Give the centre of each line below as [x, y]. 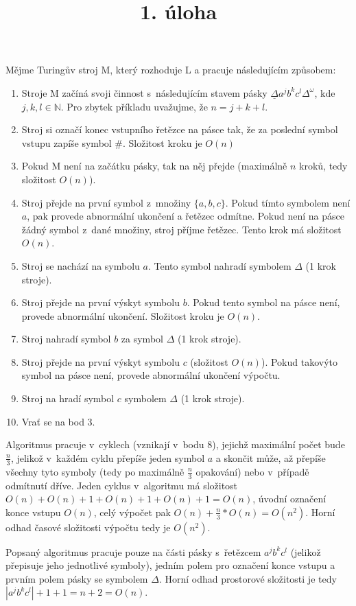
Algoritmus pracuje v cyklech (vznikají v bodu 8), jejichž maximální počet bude [175, 444]
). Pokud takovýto [299, 361]
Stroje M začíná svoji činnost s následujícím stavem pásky [144, 92]
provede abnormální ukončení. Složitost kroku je [123, 315]
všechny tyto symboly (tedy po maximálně [95, 471]
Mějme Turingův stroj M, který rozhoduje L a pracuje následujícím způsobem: [171, 70]
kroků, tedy [323, 166]
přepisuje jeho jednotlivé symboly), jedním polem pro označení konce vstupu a [170, 565]
